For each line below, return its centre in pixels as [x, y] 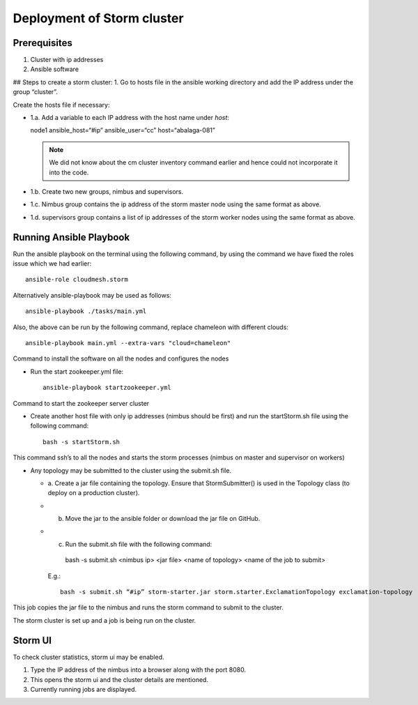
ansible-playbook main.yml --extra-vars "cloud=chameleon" [128, 343]
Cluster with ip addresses [67, 60]
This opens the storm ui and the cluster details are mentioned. [119, 679]
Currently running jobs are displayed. [84, 689]
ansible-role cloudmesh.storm [77, 280]
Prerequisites [42, 43]
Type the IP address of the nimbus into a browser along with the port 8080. [138, 670]
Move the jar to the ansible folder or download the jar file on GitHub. [163, 519]
